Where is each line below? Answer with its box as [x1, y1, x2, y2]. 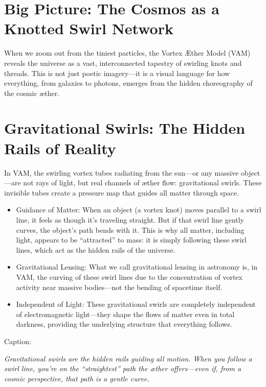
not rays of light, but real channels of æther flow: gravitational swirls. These [23, 177, 262, 188]
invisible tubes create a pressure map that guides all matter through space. [4, 187, 239, 198]
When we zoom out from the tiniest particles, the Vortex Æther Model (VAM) [4, 47, 251, 58]
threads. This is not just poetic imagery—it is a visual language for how [4, 67, 230, 78]
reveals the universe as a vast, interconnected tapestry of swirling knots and [4, 57, 242, 68]
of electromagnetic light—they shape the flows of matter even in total [16, 308, 235, 319]
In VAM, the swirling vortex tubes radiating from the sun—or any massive [4, 167, 239, 178]
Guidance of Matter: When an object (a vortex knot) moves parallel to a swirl [16, 204, 261, 215]
